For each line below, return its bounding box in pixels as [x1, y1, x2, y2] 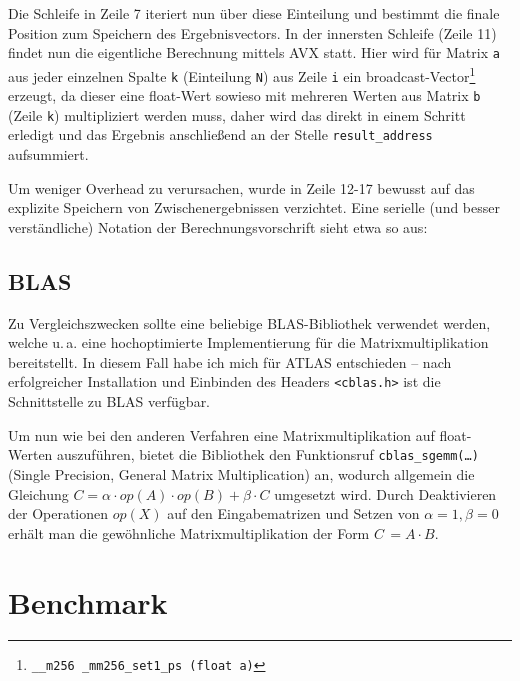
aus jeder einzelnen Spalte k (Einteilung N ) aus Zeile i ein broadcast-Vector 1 [8, 62, 476, 86]
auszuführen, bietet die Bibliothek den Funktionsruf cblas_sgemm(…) [57, 444, 479, 465]
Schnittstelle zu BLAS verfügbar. [8, 391, 211, 412]
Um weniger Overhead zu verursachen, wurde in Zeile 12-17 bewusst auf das [8, 177, 475, 198]
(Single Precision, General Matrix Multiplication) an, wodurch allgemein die [8, 463, 475, 484]
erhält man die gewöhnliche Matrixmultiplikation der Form [8, 522, 370, 543]
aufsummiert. [8, 144, 89, 165]
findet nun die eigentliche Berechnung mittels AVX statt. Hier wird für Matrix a [8, 42, 500, 63]
